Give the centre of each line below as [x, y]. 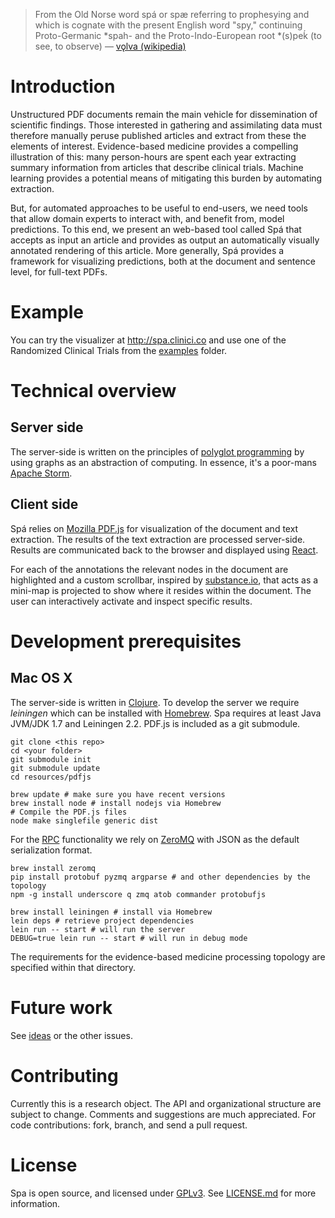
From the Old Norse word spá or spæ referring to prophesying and [172, 14]
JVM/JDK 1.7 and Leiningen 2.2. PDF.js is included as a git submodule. [155, 723]
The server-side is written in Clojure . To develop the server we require [155, 702]
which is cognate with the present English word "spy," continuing [168, 25]
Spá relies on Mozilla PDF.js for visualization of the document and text [154, 528]
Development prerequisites [126, 641]
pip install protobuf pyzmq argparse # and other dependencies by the [160, 877]
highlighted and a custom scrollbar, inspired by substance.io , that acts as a [164, 580]
